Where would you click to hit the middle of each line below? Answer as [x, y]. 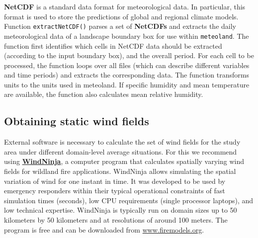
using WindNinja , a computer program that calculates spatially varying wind [124, 161]
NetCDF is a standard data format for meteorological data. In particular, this [125, 6]
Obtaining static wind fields [77, 121]
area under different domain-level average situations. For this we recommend [121, 151]
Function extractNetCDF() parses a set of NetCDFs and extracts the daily [120, 26]
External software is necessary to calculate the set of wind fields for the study [122, 142]
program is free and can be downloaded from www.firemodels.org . [104, 229]
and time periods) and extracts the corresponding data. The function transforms [127, 75]
